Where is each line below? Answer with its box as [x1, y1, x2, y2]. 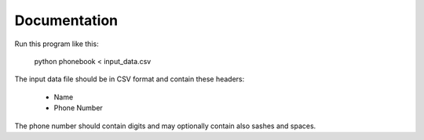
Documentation [14, 12, 119, 29]
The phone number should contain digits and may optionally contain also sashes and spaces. [14, 121, 316, 131]
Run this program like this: [14, 39, 99, 48]
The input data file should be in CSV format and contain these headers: [14, 74, 245, 84]
